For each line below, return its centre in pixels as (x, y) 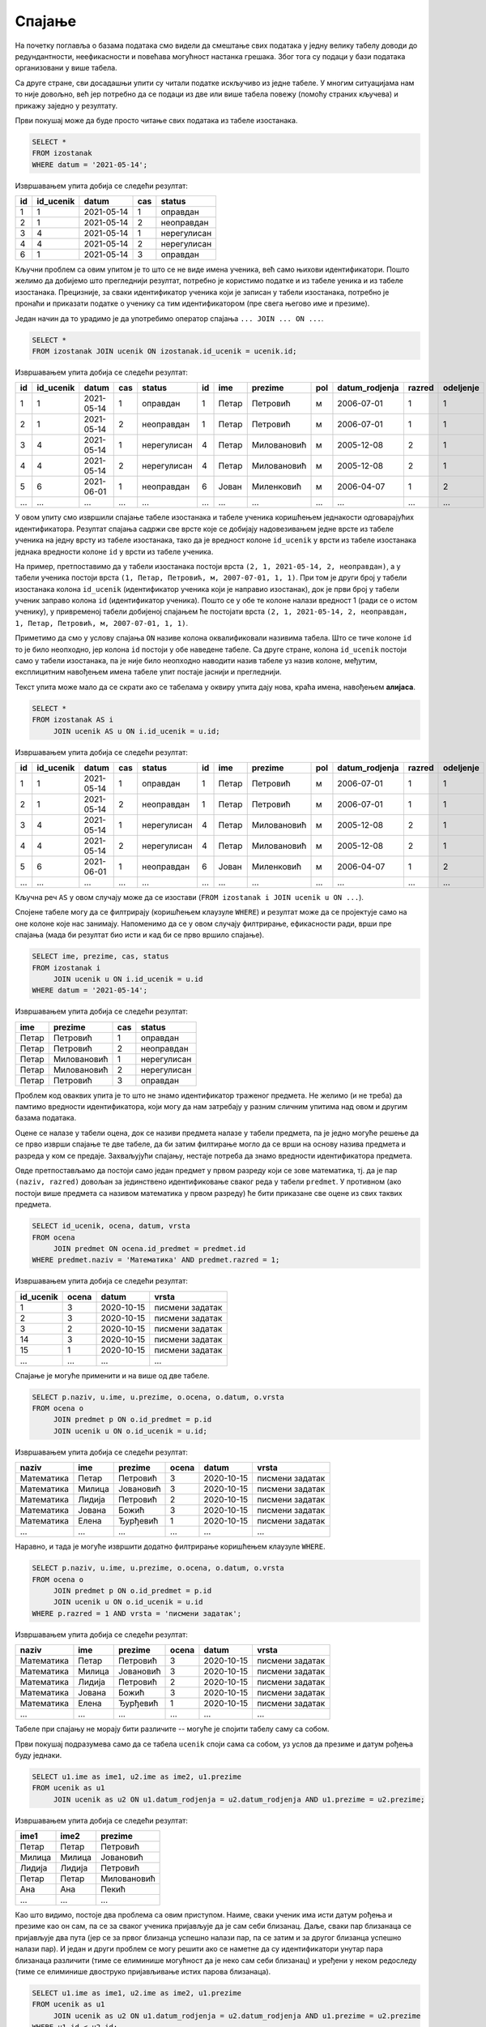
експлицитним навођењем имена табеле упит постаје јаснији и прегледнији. (148, 672)
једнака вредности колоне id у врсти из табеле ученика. (114, 551)
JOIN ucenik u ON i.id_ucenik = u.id (128, 979)
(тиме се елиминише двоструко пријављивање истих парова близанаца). (143, 1972)
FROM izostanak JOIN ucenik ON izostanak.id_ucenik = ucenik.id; (164, 351)
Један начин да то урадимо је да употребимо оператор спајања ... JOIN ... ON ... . (169, 318)
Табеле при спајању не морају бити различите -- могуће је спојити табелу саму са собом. (172, 1729)
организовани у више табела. (66, 68)
